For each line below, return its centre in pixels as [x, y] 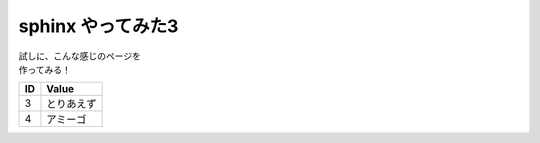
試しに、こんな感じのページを [80, 56]
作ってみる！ [45, 69]
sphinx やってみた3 [98, 26]
